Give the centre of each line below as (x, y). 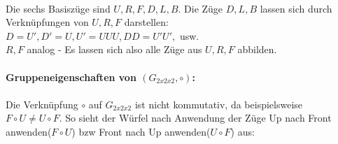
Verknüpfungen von (47, 22)
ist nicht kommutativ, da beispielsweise (219, 104)
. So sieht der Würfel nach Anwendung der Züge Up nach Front (195, 118)
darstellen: (146, 22)
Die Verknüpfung (42, 104)
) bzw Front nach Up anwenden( (141, 131)
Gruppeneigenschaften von (71, 77)
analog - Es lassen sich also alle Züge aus (114, 49)
